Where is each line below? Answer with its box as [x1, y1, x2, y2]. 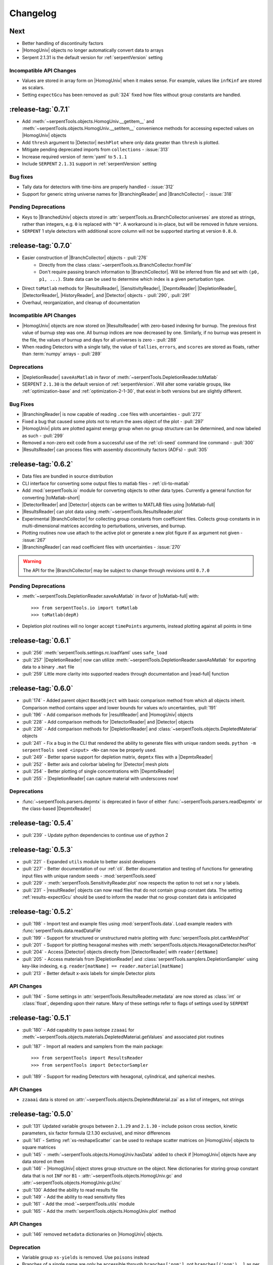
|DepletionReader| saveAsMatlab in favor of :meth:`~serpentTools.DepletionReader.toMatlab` [22, 374, 218, 380]
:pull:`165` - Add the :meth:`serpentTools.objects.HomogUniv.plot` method [22, 1208, 176, 1214]
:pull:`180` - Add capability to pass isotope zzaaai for [22, 1027, 134, 1033]
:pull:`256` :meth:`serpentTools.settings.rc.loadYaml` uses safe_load [22, 650, 168, 656]
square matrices [22, 1144, 56, 1151]
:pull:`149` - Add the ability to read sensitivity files [22, 1194, 125, 1200]
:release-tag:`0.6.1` [9, 637, 71, 645]
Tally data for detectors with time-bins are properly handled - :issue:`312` [22, 184, 174, 190]
